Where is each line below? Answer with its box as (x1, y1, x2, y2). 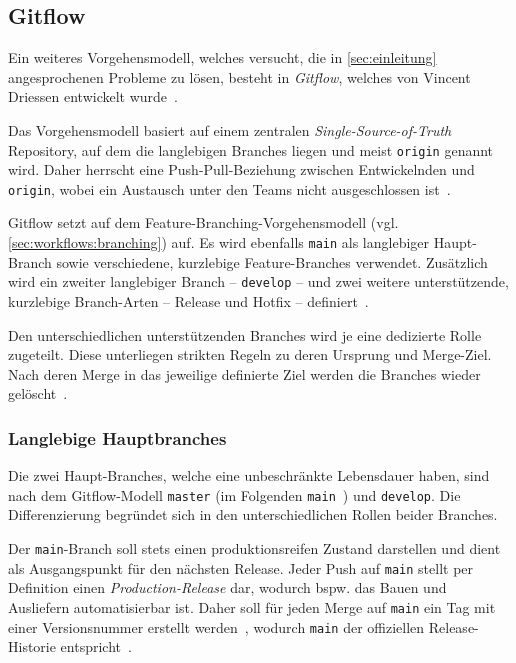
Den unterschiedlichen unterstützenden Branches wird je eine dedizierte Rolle (8, 324, 482, 345)
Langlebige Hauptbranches (8, 425, 227, 450)
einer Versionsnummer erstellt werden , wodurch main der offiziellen (8, 616, 425, 637)
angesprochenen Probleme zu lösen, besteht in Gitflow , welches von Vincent (8, 66, 471, 87)
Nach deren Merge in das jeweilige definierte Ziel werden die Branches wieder (8, 363, 481, 384)
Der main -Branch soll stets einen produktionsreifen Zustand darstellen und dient (8, 538, 501, 559)
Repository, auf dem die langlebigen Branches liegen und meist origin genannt (8, 139, 494, 160)
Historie (8, 636, 56, 657)
